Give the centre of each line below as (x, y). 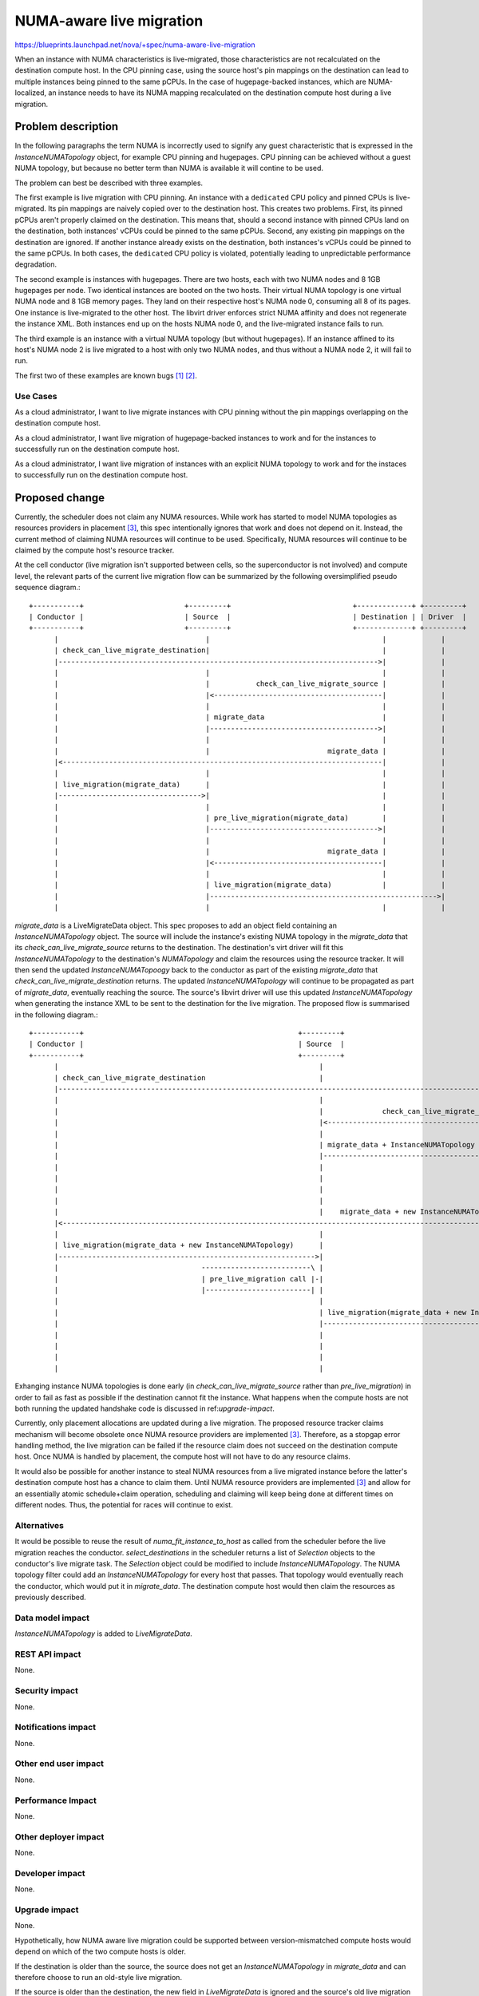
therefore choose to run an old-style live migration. (99, 1977)
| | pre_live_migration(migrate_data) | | (250, 818)
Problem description (67, 127)
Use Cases (36, 396)
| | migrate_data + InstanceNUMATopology (264, 1145)
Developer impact (50, 1873)
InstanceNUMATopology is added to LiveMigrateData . (104, 1634)
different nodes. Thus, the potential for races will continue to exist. (124, 1505)
